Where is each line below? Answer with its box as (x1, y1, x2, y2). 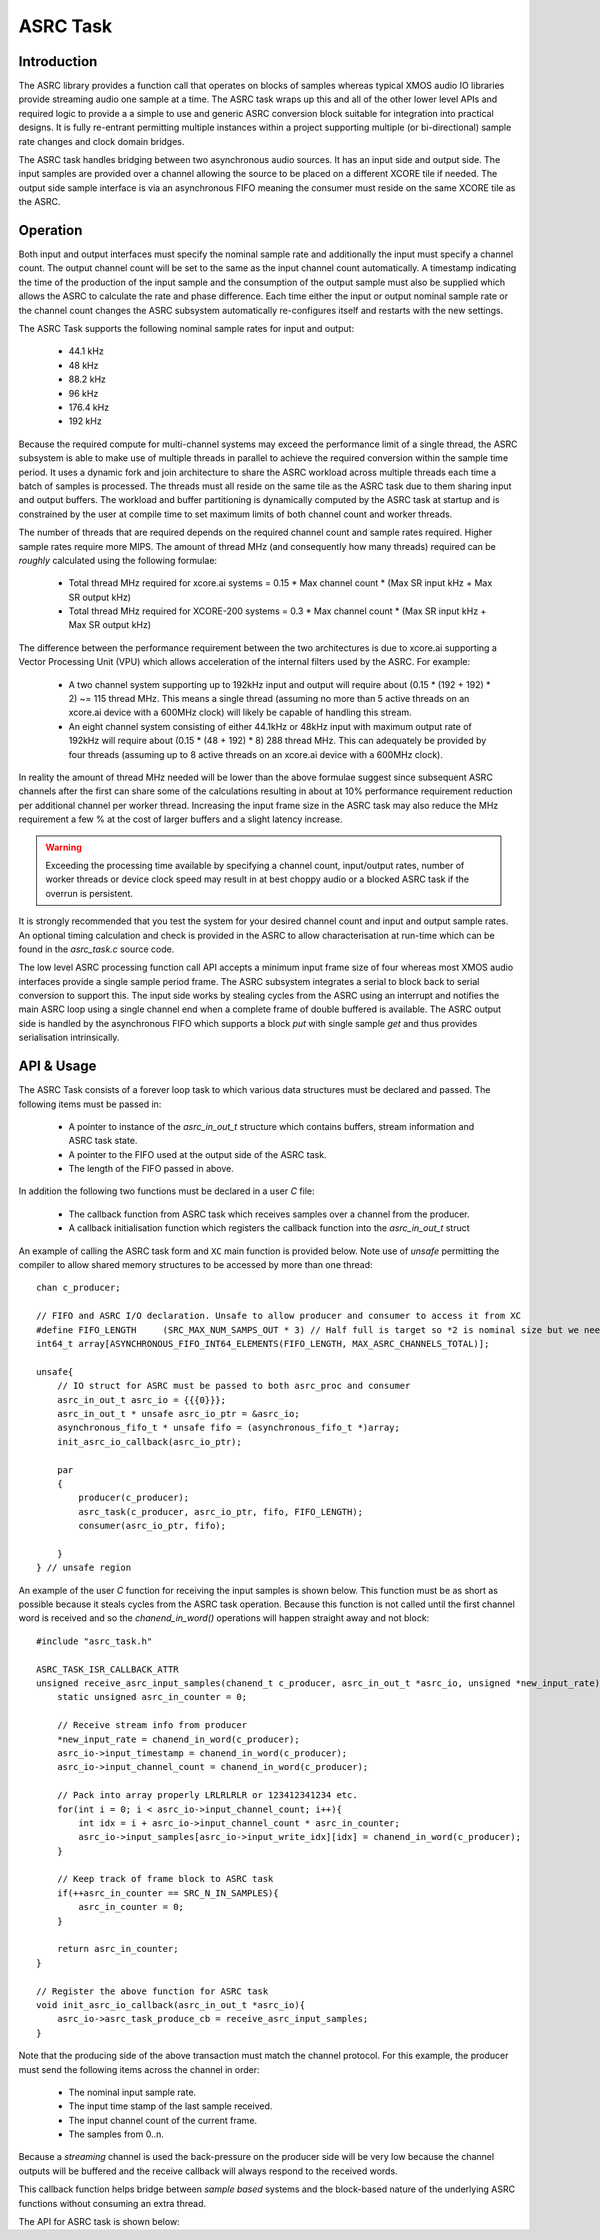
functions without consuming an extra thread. (18, 2197, 207, 2209)
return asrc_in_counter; (56, 1943, 179, 1955)
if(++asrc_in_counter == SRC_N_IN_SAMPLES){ (56, 1887, 279, 1899)
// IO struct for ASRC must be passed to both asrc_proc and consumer (56, 1380, 411, 1392)
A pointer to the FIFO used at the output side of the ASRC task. (68, 1148, 327, 1160)
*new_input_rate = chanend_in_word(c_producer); (56, 1733, 300, 1745)
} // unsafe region (36, 1562, 132, 1574)
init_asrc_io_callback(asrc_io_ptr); (56, 1436, 242, 1447)
